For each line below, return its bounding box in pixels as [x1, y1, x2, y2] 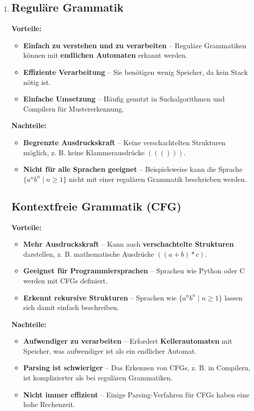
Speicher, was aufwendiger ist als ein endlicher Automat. [23, 345, 197, 356]
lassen [224, 292, 243, 302]
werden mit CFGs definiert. [23, 275, 108, 285]
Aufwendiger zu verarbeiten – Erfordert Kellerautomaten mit [23, 336, 232, 346]
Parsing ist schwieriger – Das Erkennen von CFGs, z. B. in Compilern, [23, 362, 250, 373]
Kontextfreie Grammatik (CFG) [11, 198, 181, 214]
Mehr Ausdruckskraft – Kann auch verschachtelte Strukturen [23, 239, 234, 249]
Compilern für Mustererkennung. [23, 103, 124, 114]
